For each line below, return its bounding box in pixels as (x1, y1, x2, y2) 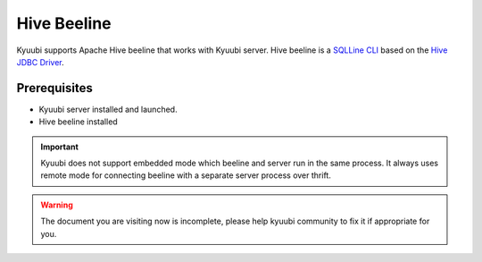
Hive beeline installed (38, 116, 118, 127)
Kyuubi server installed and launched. (38, 104, 178, 114)
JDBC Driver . (16, 56, 64, 67)
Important (40, 141, 79, 152)
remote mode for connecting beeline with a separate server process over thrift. (40, 170, 332, 181)
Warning (40, 199, 73, 210)
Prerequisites (16, 80, 93, 96)
